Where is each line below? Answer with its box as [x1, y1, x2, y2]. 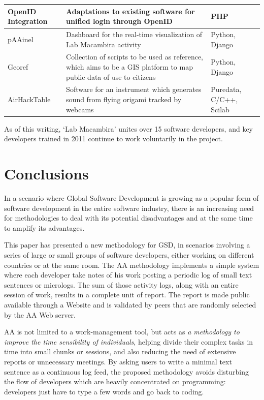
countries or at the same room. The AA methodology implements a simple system [4, 259, 259, 270]
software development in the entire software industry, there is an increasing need [4, 202, 254, 213]
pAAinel [8, 34, 34, 44]
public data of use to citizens [66, 71, 156, 82]
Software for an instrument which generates [66, 84, 202, 95]
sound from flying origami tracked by [66, 94, 182, 104]
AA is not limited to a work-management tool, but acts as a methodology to [4, 326, 240, 337]
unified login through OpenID [66, 16, 173, 26]
